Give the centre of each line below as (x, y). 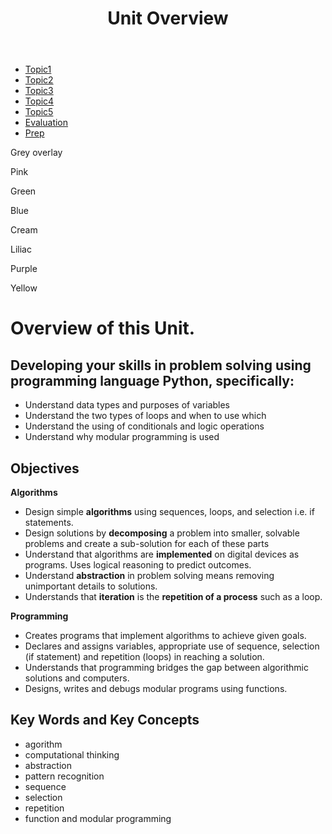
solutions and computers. (77, 678)
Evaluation (46, 123)
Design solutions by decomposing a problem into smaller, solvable (162, 533)
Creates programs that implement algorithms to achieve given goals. (165, 635)
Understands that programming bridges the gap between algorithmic (166, 667)
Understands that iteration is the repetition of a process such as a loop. (173, 596)
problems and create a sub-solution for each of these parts (147, 543)
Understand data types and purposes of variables (127, 405)
